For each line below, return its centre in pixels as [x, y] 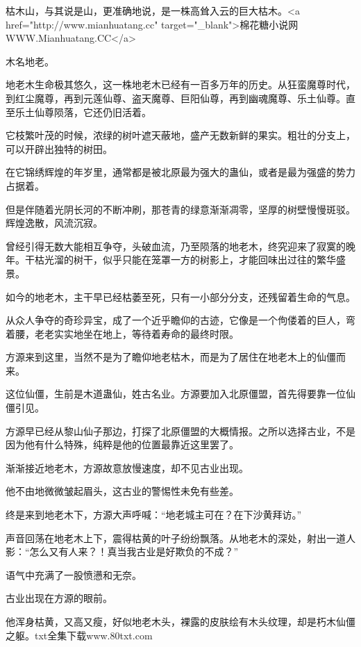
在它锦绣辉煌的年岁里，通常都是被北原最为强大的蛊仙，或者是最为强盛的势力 [180, 172]
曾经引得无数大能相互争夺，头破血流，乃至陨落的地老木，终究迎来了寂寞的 [176, 246]
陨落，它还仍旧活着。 [102, 112]
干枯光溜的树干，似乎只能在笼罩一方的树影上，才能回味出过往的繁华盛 [185, 260]
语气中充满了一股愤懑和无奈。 [74, 574]
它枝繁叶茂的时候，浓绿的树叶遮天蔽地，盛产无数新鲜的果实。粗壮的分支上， [180, 135]
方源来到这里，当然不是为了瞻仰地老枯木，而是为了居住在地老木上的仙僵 [171, 357]
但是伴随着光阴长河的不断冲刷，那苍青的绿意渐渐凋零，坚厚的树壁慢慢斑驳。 [180, 209]
